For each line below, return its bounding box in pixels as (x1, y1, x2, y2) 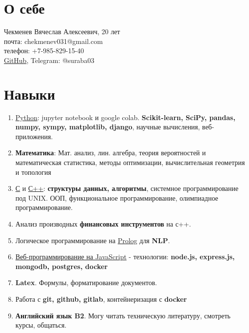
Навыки (4, 83, 56, 104)
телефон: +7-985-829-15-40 (4, 45, 84, 56)
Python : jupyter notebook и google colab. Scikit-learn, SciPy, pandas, (15, 112, 235, 122)
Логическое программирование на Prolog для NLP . (15, 235, 170, 245)
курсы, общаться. (15, 320, 67, 330)
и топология (15, 166, 51, 177)
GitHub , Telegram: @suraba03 (4, 55, 95, 65)
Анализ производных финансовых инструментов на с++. (15, 218, 191, 229)
